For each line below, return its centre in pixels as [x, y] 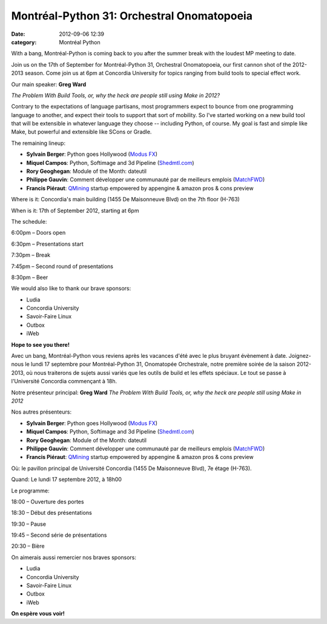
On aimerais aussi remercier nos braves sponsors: [74, 557]
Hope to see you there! [40, 344]
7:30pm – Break [31, 255]
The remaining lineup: [38, 143]
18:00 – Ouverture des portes [48, 502]
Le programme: [30, 491]
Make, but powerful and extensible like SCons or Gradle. [81, 132]
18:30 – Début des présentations [51, 513]
